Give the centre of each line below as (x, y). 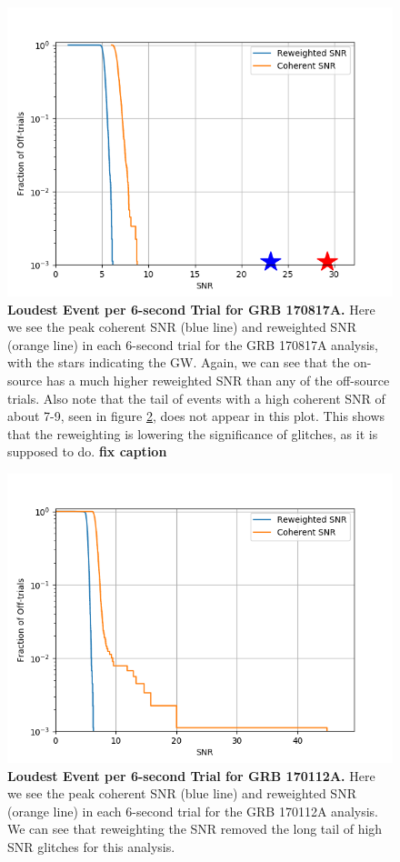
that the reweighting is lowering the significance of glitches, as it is (193, 433)
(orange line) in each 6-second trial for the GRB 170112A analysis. (193, 811)
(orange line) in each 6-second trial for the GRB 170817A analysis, (193, 344)
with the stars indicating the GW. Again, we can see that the (179, 362)
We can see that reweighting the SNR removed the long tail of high (195, 829)
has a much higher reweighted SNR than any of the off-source (218, 380)
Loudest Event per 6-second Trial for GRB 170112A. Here (191, 775)
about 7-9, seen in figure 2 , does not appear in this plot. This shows (196, 416)
